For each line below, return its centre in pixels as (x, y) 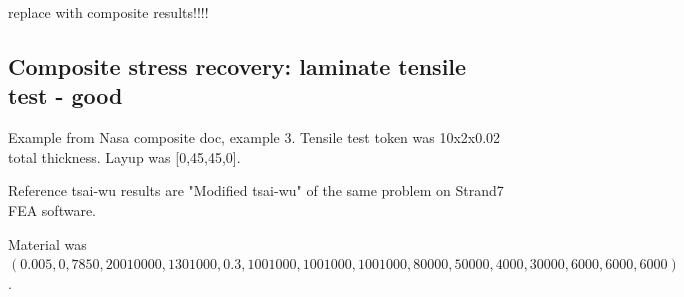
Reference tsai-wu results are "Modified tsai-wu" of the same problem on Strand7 (256, 190)
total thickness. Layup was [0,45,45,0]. (124, 156)
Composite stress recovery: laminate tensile (237, 65)
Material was (47, 243)
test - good (65, 95)
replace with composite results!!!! (108, 12)
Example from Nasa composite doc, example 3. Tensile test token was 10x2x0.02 (254, 137)
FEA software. (52, 209)
